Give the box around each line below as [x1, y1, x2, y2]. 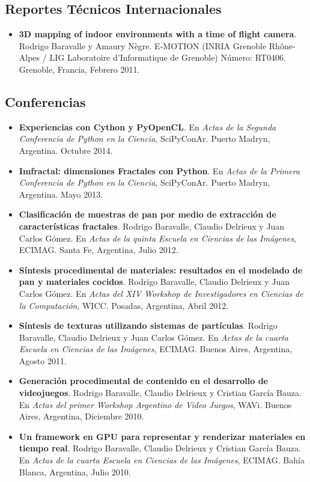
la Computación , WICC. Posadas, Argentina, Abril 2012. [19, 299, 229, 311]
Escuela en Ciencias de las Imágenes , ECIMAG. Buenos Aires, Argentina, [19, 343, 293, 355]
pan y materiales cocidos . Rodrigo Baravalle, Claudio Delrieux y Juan [19, 275, 290, 288]
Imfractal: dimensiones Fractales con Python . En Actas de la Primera [19, 164, 300, 177]
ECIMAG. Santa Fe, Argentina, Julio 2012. [19, 243, 178, 256]
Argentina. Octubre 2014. [19, 144, 113, 156]
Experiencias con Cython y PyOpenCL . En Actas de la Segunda [19, 120, 276, 133]
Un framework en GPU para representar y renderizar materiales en [19, 430, 306, 442]
